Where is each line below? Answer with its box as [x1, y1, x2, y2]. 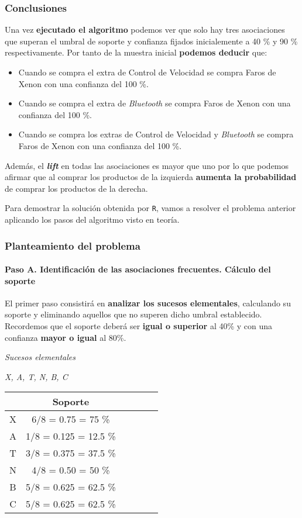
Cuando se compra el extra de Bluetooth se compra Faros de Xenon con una [18, 97, 291, 109]
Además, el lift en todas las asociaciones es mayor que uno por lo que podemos [5, 159, 289, 171]
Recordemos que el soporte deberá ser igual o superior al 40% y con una [5, 320, 273, 332]
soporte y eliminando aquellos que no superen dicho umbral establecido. [5, 308, 262, 320]
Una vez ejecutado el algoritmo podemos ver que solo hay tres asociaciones [5, 23, 285, 36]
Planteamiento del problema [5, 238, 140, 253]
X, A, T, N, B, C [5, 370, 68, 382]
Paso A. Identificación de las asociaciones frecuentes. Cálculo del [5, 263, 271, 275]
